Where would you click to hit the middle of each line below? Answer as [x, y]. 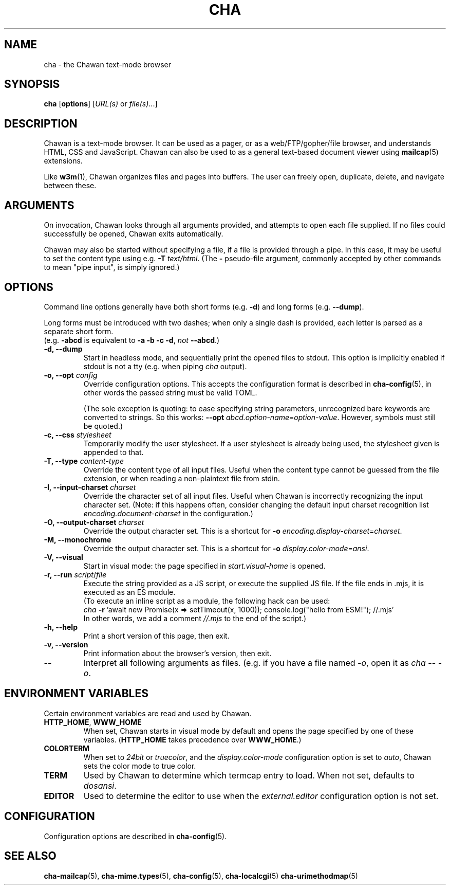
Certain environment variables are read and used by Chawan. [148, 713]
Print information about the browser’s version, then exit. [177, 653]
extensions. [63, 161]
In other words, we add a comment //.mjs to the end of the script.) [195, 618]
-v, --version [66, 644]
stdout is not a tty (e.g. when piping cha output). [165, 366]
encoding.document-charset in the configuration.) [168, 513]
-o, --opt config [71, 375]
